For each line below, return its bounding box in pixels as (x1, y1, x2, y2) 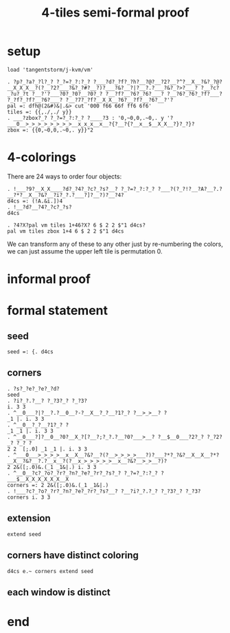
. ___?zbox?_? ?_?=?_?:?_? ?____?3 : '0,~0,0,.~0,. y (7, 114, 165, 121)
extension (7, 512, 51, 524)
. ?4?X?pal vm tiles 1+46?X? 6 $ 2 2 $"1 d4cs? (7, 222, 146, 229)
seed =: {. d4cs (7, 349, 54, 355)
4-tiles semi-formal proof (41, 5, 190, 21)
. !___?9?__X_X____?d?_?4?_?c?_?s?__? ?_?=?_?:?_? (7, 185, 155, 192)
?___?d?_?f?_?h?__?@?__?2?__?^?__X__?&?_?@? (93, 78, 223, 85)
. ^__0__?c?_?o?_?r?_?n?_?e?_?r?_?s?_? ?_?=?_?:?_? (7, 470, 158, 477)
